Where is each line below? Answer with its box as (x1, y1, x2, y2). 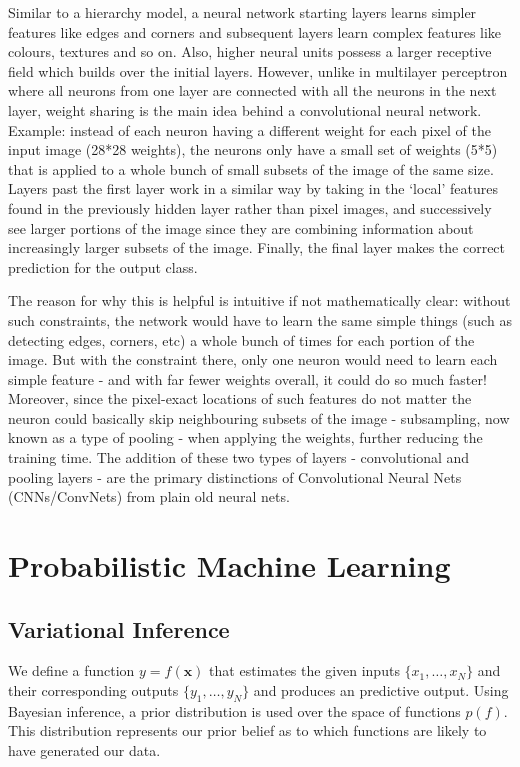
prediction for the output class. (8, 256, 198, 277)
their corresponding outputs (8, 680, 179, 701)
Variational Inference (8, 613, 230, 644)
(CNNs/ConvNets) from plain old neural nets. (8, 486, 290, 507)
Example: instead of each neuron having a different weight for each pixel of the (8, 119, 491, 140)
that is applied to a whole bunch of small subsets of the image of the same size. (8, 158, 494, 179)
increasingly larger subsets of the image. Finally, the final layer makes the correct (8, 237, 506, 258)
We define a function (8, 660, 135, 681)
